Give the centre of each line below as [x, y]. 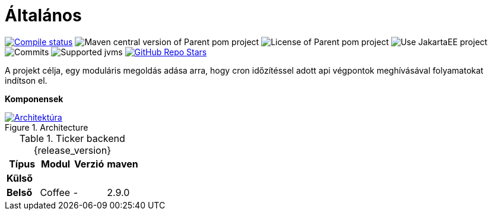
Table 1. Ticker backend [72, 138]
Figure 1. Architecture [47, 127]
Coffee [55, 192]
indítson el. [26, 80]
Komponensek [34, 99]
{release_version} [72, 150]
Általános [43, 15]
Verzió [89, 164]
